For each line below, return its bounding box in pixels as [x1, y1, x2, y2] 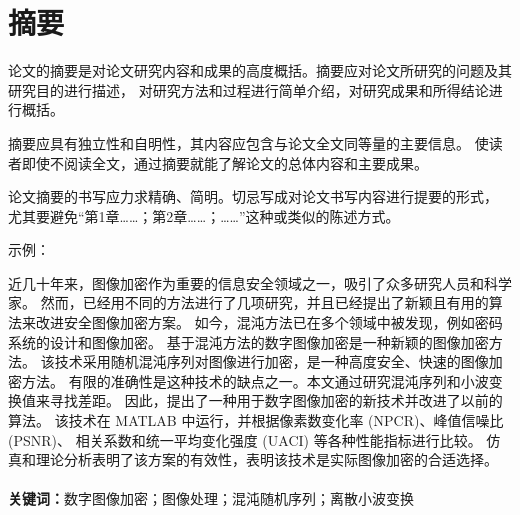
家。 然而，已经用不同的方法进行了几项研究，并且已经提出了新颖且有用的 [8, 292, 489, 313]
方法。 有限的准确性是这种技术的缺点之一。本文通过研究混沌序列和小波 [21, 370, 489, 391]
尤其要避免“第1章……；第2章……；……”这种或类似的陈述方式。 [8, 205, 400, 226]
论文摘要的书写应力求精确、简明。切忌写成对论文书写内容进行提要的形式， [8, 186, 498, 207]
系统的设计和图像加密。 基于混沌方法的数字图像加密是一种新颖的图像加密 [8, 331, 489, 352]
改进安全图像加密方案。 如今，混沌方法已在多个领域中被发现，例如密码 [35, 312, 503, 333]
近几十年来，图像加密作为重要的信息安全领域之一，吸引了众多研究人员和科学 [8, 272, 512, 293]
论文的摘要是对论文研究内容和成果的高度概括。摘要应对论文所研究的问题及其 [8, 60, 512, 81]
